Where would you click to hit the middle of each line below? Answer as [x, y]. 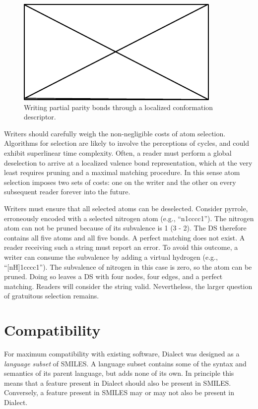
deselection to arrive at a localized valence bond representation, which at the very [128, 162]
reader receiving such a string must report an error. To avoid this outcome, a [121, 247]
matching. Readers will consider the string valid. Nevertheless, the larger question [128, 286]
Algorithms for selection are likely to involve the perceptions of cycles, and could [127, 143]
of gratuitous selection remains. [52, 296]
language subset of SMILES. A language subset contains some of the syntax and [125, 363]
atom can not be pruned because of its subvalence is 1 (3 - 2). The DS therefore [125, 228]
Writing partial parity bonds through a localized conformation [119, 107]
